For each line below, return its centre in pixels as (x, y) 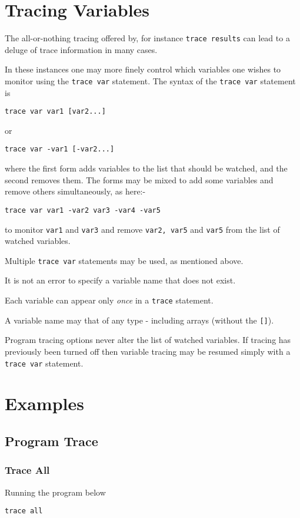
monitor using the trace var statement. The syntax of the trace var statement (150, 80)
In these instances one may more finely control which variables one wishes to (143, 69)
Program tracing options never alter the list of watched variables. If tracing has (148, 340)
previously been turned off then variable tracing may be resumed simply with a (148, 351)
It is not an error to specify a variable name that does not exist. (120, 280)
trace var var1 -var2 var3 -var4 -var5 (83, 210)
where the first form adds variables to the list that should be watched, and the (146, 168)
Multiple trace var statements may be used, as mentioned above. (124, 260)
